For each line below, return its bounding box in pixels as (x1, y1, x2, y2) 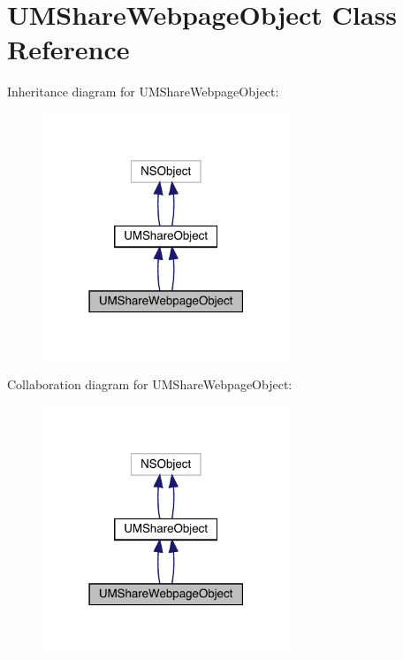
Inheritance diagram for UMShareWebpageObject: (7, 82, 279, 101)
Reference (7, 31, 130, 67)
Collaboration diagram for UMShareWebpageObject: (7, 375, 293, 394)
